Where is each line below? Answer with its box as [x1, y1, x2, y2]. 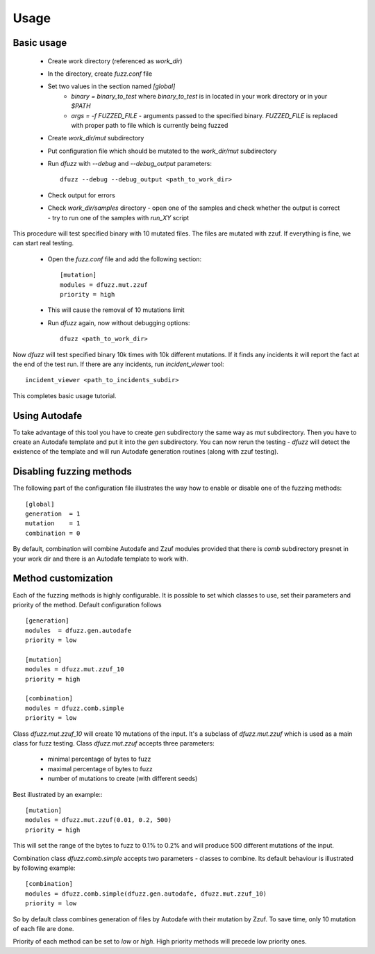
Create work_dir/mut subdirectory [47, 134, 144, 142]
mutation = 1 [25, 520, 81, 527]
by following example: [12, 864, 76, 872]
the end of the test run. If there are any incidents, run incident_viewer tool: [12, 360, 225, 368]
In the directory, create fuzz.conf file [47, 69, 153, 78]
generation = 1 [25, 510, 81, 518]
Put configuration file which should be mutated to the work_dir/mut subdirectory [47, 147, 277, 155]
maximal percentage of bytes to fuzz [47, 764, 153, 773]
